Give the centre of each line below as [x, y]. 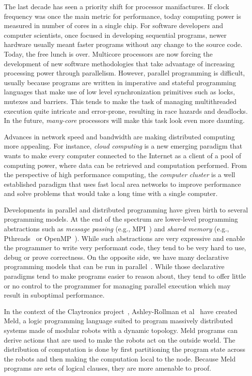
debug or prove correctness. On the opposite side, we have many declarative [117, 257]
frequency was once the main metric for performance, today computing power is [123, 16]
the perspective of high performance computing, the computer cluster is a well [120, 174]
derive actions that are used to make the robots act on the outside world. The [120, 339]
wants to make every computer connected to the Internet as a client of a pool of [123, 155]
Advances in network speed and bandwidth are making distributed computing [119, 136]
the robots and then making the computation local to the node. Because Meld [120, 358]
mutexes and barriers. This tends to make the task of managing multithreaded [120, 101]
